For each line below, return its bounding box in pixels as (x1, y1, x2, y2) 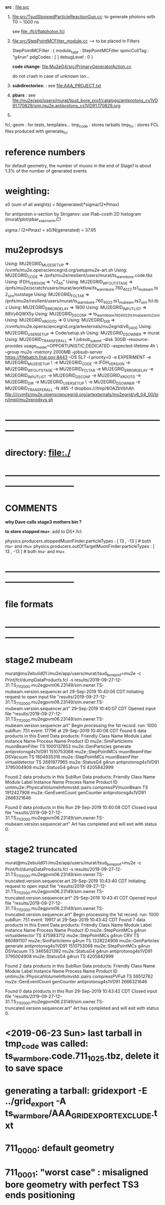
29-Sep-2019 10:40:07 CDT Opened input (71, 705, 156, 711)
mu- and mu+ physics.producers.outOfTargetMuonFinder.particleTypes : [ (5, 543, 155, 549)
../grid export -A (5, 1096, 66, 1108)
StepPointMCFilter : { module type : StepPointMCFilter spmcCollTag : (12, 48, 149, 55)
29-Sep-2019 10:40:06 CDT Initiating (69, 688, 144, 694)
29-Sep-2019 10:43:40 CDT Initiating (71, 878, 146, 884)
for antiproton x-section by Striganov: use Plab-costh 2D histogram (5, 211, 141, 217)
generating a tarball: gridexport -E (5, 1085, 147, 1096)
